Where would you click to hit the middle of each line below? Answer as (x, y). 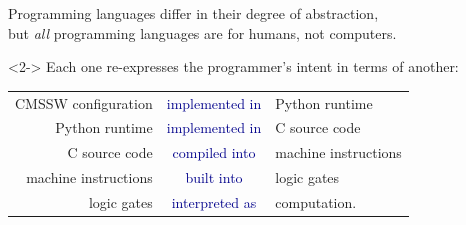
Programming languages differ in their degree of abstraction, (193, 13)
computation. (316, 201)
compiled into (214, 152)
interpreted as (214, 201)
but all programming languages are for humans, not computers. (202, 32)
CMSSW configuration (84, 102)
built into (214, 177)
